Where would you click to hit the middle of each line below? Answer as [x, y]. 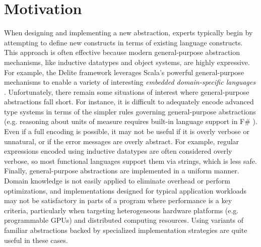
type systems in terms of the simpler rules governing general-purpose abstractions [130, 111]
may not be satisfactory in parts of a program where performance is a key [118, 200]
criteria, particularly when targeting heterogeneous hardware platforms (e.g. [121, 210]
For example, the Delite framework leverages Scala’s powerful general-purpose [124, 72]
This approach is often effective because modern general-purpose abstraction [122, 52]
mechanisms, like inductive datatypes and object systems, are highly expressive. [127, 62]
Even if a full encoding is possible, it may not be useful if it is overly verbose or [127, 131]
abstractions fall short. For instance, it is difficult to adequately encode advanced [129, 102]
